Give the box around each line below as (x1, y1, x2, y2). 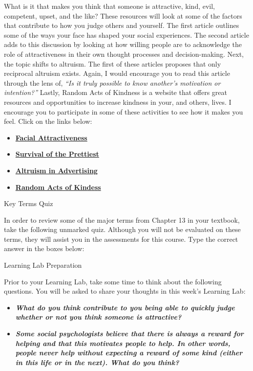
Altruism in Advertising (15, 165, 98, 175)
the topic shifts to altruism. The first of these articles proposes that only (4, 58, 221, 69)
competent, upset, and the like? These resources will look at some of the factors (4, 10, 242, 21)
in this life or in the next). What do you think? (15, 357, 179, 367)
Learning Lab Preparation (4, 260, 82, 270)
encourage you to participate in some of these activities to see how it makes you (4, 106, 243, 116)
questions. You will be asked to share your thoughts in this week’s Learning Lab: (4, 286, 246, 296)
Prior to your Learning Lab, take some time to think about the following (4, 276, 222, 286)
